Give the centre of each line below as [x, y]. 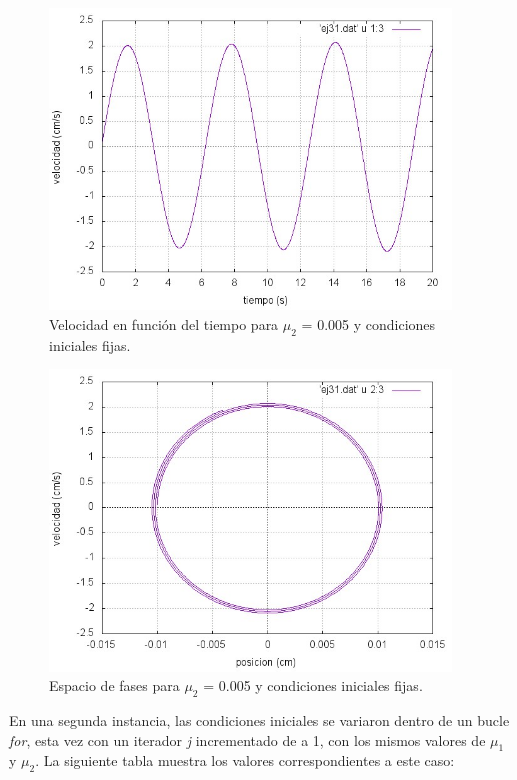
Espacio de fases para [114, 685]
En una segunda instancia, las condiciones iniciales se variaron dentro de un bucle [259, 720]
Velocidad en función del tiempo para [164, 323]
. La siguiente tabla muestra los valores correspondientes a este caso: [245, 760]
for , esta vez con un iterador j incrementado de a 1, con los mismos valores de [247, 739]
